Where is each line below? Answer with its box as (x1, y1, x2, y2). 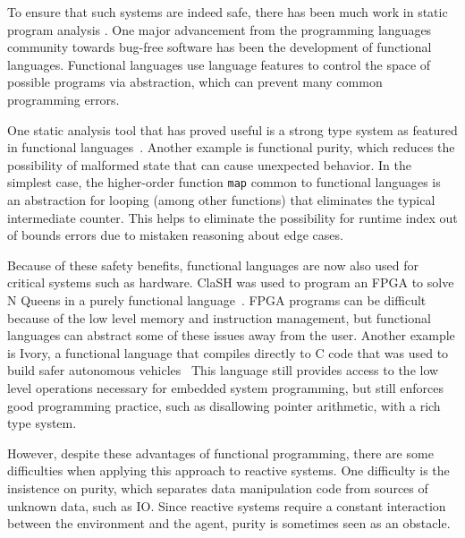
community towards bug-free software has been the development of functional (7, 38, 432, 56)
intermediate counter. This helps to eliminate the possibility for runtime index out (7, 208, 458, 226)
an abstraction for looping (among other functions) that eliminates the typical (7, 191, 435, 209)
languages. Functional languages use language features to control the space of (7, 55, 431, 73)
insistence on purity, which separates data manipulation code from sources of (7, 478, 428, 497)
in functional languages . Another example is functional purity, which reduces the (7, 138, 455, 157)
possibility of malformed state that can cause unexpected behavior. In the (7, 155, 411, 174)
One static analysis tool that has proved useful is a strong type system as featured (7, 120, 458, 139)
